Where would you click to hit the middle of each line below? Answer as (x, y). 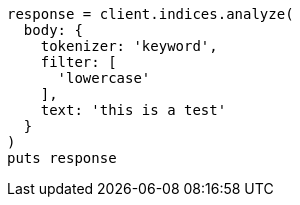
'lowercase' (104, 78)
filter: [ (78, 62)
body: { (53, 30)
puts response (62, 158)
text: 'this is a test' (133, 110)
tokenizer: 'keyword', (129, 46)
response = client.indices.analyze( (150, 14)
